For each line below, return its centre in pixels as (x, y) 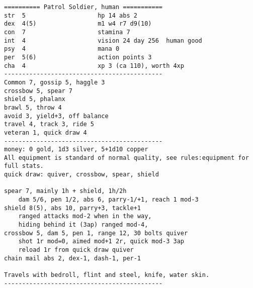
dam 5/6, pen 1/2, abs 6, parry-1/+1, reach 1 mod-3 (108, 200)
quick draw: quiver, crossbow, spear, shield (81, 175)
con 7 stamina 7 (67, 32)
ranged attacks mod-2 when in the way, (85, 216)
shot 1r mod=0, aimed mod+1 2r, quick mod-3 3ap (101, 242)
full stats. (24, 166)
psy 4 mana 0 (62, 49)
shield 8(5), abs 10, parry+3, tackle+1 (73, 208)
